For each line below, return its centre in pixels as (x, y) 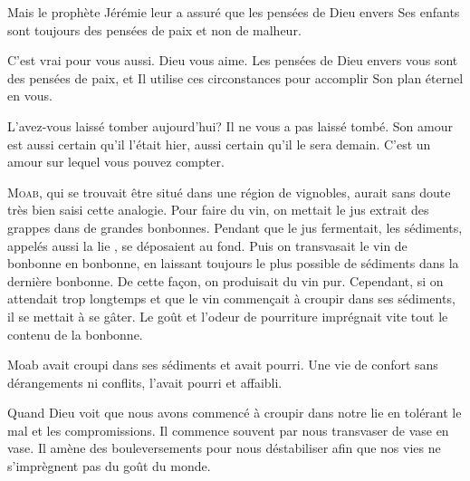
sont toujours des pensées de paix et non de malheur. (154, 29)
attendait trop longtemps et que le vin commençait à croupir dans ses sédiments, (231, 298)
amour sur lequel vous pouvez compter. (116, 162)
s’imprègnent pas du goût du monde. (109, 466)
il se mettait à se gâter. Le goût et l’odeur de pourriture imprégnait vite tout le (228, 316)
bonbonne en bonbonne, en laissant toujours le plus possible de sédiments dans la (233, 263)
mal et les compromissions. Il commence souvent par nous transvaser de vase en (228, 430)
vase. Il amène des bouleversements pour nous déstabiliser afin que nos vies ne (224, 448)
